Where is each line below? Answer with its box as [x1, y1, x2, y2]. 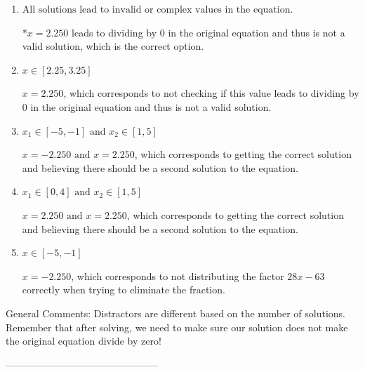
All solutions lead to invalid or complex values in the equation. [22, 5, 293, 15]
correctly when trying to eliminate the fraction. [22, 282, 225, 297]
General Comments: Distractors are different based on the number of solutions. [6, 305, 345, 320]
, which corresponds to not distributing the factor [71, 268, 284, 283]
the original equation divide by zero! [6, 333, 161, 348]
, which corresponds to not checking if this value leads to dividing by [63, 86, 359, 100]
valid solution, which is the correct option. [22, 39, 204, 53]
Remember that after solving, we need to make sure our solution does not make [6, 319, 348, 334]
